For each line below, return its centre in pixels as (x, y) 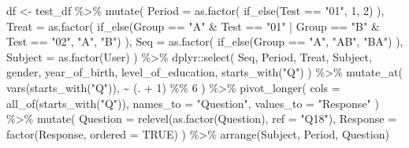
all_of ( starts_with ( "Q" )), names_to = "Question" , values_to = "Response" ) (193, 103)
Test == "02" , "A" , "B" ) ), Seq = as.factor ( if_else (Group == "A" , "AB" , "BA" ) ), (205, 41)
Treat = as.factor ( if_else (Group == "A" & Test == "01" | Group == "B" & (193, 26)
